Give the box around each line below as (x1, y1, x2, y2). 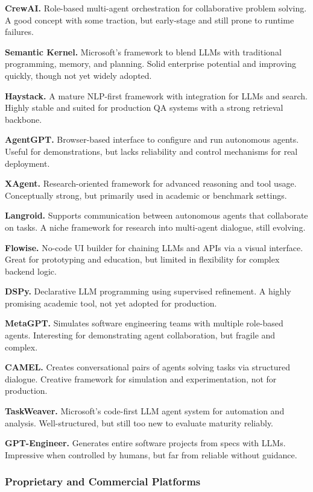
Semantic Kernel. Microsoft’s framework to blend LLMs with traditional (5, 45, 282, 58)
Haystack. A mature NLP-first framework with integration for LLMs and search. (5, 89, 308, 102)
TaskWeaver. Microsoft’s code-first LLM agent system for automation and (5, 405, 285, 417)
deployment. (5, 157, 50, 169)
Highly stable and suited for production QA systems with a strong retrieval (5, 101, 283, 114)
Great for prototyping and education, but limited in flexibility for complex (5, 253, 280, 266)
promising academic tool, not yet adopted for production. (5, 296, 217, 309)
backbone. (5, 113, 42, 125)
